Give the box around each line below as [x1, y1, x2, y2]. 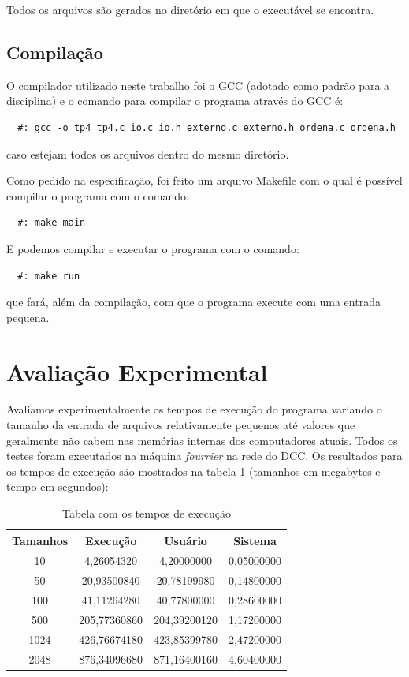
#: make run [17, 270, 80, 282]
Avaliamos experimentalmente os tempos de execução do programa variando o [6, 401, 382, 417]
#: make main [17, 217, 86, 229]
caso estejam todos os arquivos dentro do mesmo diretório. [6, 145, 289, 162]
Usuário [164, 532, 207, 548]
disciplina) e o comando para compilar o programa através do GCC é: [6, 92, 344, 109]
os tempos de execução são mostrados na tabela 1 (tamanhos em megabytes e [6, 462, 381, 479]
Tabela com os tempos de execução [61, 505, 231, 522]
